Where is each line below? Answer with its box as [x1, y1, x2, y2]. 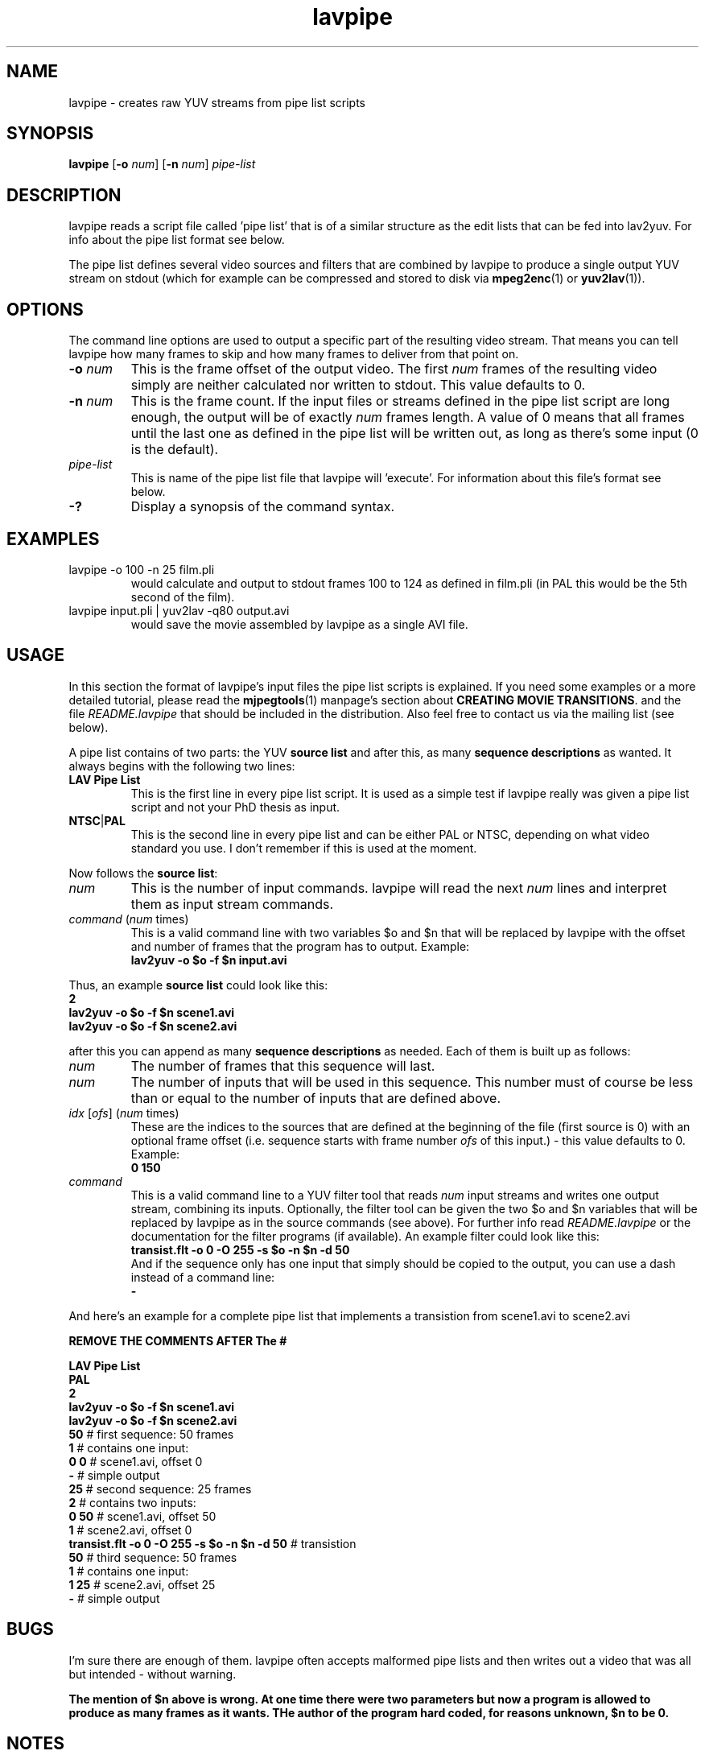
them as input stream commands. [130, 895, 334, 912]
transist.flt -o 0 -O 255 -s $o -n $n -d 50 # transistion [68, 1536, 357, 1551]
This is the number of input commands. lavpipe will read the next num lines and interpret [130, 879, 667, 896]
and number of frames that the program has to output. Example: [130, 939, 470, 953]
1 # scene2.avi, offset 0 [68, 1522, 192, 1537]
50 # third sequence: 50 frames [68, 1550, 237, 1564]
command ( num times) [68, 911, 189, 926]
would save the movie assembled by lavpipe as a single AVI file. [130, 617, 468, 631]
